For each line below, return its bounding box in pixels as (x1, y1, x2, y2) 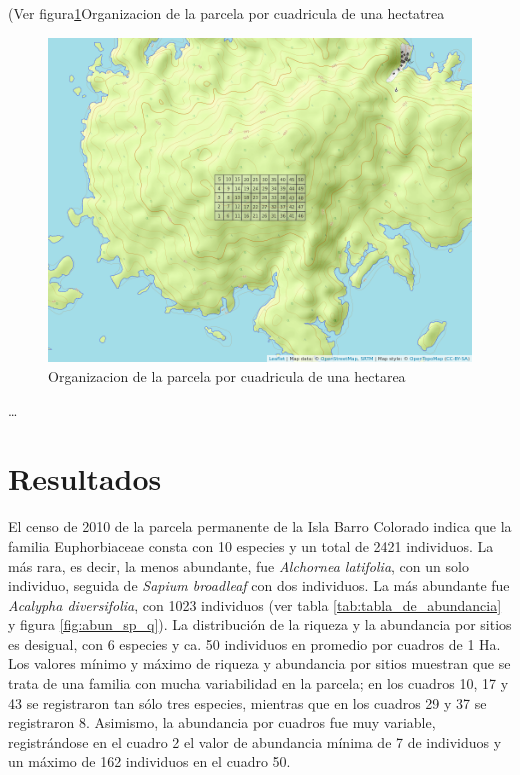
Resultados (8, 458, 162, 499)
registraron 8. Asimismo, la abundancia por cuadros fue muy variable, (8, 712, 436, 733)
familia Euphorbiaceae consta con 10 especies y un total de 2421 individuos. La (8, 535, 494, 556)
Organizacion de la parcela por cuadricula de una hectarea (48, 366, 406, 387)
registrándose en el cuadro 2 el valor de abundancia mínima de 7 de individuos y (8, 731, 502, 752)
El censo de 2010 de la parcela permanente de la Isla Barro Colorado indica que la (8, 516, 512, 537)
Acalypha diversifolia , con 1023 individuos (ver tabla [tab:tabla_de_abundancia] (8, 594, 502, 615)
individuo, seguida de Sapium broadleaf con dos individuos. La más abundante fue (8, 575, 510, 596)
